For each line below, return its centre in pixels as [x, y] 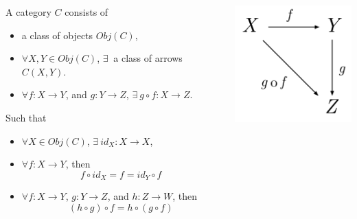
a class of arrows [148, 58]
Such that [26, 117]
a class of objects [57, 35]
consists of [87, 12]
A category [28, 12]
